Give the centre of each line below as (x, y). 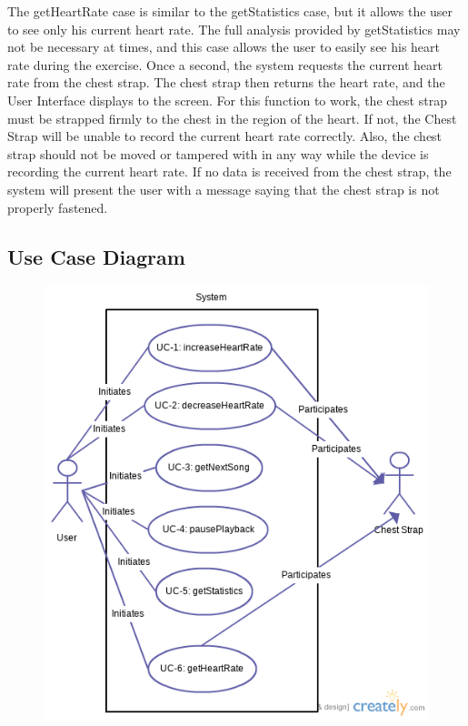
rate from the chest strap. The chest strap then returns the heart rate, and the (226, 82)
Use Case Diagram (96, 256)
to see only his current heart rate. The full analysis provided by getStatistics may (234, 29)
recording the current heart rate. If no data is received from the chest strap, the (229, 171)
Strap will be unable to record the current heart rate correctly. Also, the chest (225, 136)
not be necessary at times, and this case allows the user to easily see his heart (224, 47)
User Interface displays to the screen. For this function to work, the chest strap (227, 100)
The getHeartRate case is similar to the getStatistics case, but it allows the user (230, 11)
